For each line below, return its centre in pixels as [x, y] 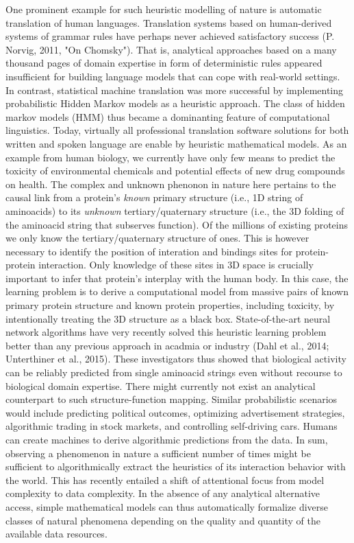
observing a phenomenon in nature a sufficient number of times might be [159, 453]
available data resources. [56, 534]
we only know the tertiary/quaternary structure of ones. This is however [157, 238]
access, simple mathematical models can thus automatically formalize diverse [167, 506]
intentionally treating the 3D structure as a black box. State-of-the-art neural [168, 318]
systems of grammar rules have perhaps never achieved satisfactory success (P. [170, 36]
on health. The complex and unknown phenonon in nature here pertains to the [171, 184]
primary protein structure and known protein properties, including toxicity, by [170, 305]
